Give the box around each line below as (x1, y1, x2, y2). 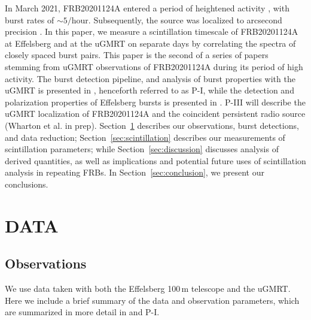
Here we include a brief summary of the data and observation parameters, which (5, 294, 300, 306)
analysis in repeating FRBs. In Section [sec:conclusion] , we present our (5, 166, 264, 179)
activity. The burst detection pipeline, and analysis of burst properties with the (5, 72, 295, 84)
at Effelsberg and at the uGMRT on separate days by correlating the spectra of (5, 37, 296, 49)
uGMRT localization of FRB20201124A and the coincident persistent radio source (5, 107, 306, 120)
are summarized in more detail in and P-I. (5, 306, 160, 318)
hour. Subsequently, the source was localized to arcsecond (71, 13, 282, 26)
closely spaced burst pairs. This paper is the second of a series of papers (5, 49, 269, 61)
